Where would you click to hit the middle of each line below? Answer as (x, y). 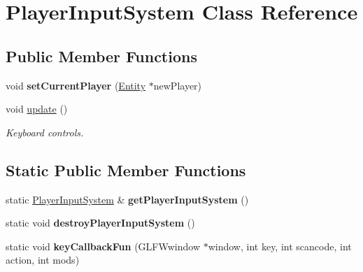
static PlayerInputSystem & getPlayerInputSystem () (127, 199)
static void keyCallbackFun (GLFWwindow (103, 246)
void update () (37, 109)
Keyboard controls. (45, 132)
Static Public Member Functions (126, 170)
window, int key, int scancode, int (280, 246)
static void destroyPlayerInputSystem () (100, 223)
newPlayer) (178, 85)
